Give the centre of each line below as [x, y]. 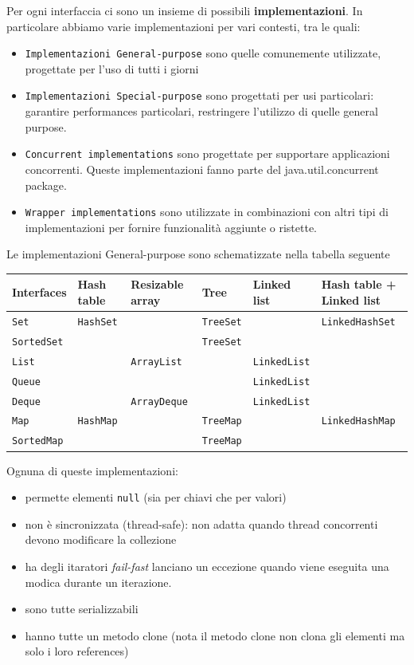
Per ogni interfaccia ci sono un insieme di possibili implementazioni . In [185, 10]
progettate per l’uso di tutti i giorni [112, 68]
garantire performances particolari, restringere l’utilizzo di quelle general [201, 111]
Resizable [157, 284]
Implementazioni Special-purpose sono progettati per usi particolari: [199, 95]
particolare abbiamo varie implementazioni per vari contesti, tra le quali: [184, 26]
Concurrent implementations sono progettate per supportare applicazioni [207, 153]
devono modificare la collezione [101, 539]
